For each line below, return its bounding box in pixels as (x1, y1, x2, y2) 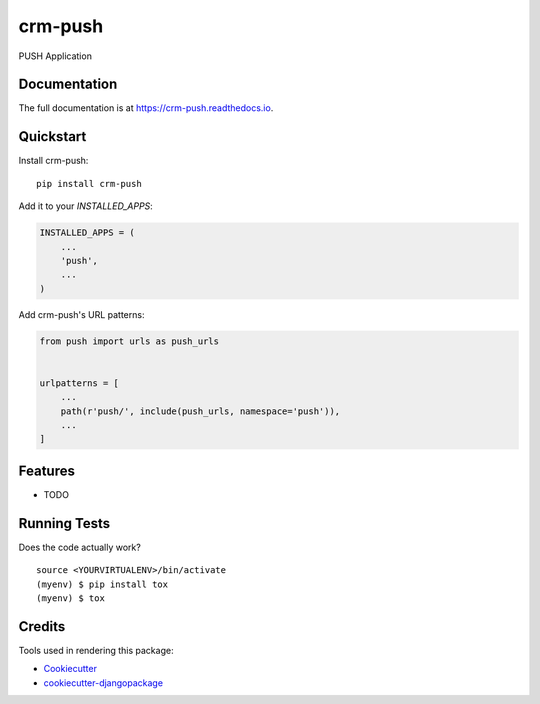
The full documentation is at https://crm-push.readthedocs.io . (18, 102, 274, 114)
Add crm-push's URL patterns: (18, 308, 145, 320)
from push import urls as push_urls (39, 335, 220, 347)
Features (18, 462, 75, 479)
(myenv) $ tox (36, 592, 105, 604)
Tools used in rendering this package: (18, 644, 174, 656)
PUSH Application (18, 50, 92, 62)
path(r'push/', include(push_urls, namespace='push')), (60, 405, 341, 417)
